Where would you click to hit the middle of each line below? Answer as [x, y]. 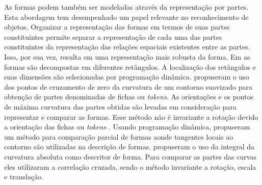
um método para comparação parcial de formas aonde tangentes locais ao [119, 136]
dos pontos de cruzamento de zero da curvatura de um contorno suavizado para [128, 86]
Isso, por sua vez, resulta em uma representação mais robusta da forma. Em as [127, 56]
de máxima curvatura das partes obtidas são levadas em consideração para [121, 106]
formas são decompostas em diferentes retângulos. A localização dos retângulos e [130, 67]
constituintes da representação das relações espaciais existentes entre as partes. [127, 47]
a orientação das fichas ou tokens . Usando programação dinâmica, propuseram [127, 127]
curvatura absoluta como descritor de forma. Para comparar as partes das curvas [130, 156]
